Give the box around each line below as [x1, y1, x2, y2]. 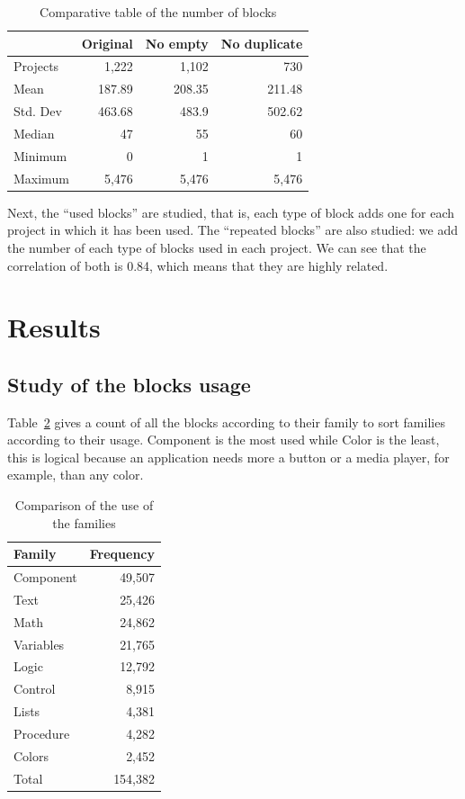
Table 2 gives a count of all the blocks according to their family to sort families [7, 412, 445, 431]
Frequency [89, 544, 156, 563]
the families [52, 513, 116, 532]
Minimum [13, 146, 67, 165]
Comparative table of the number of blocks [40, 3, 277, 21]
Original [81, 33, 133, 52]
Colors [13, 746, 49, 765]
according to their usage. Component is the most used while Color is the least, [7, 430, 440, 449]
